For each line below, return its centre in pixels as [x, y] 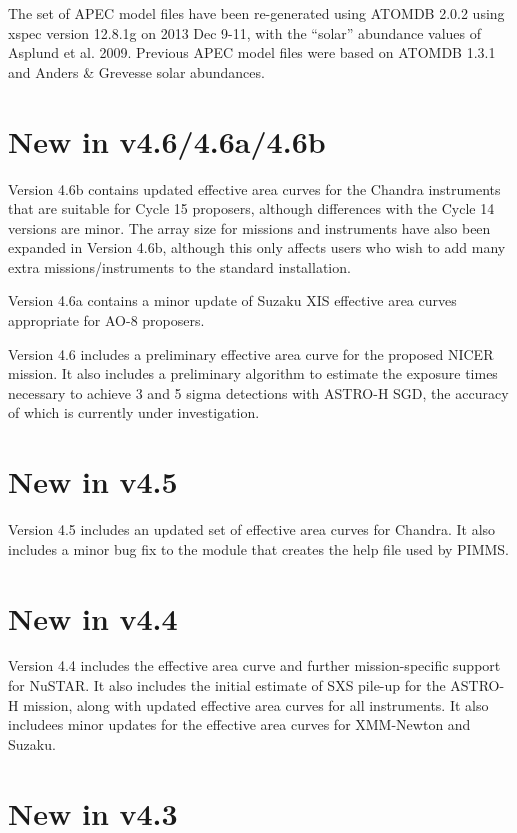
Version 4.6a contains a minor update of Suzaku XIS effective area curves [232, 300]
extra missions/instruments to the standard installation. [179, 266]
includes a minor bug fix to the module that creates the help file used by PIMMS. [259, 548]
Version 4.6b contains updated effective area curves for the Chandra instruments [254, 188]
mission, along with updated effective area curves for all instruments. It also [256, 704]
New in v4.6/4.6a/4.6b [167, 140]
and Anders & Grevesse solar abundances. [136, 71]
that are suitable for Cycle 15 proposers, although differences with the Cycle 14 [251, 208]
